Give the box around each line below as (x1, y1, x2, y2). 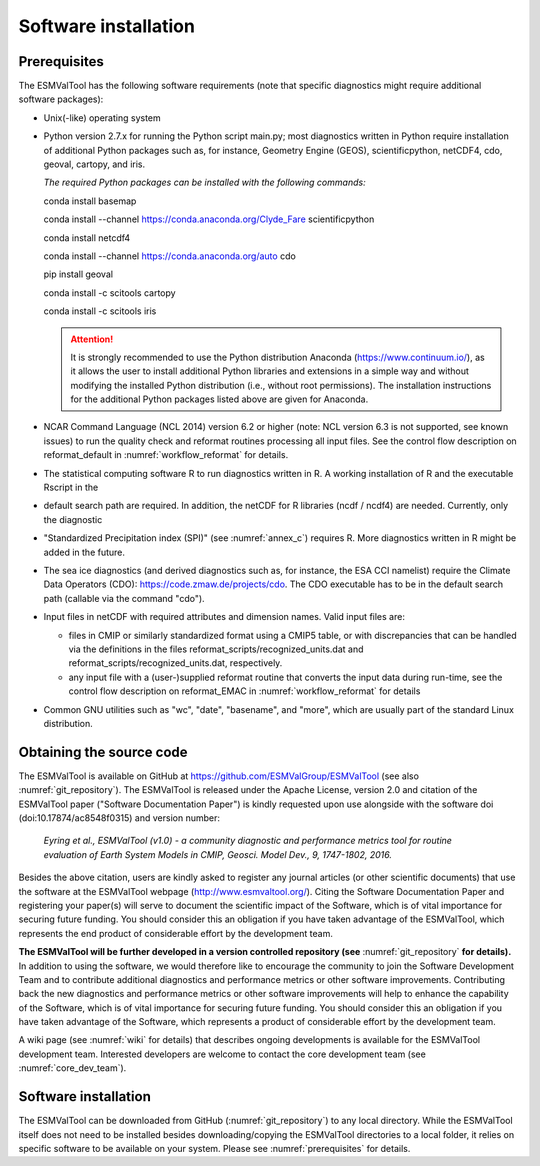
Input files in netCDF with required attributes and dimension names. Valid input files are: (43, 611, 405, 623)
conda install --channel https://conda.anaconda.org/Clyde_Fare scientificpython (43, 213, 375, 225)
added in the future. (43, 546, 125, 558)
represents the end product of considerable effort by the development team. (18, 927, 334, 939)
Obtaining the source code (18, 743, 189, 760)
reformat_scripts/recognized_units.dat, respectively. (68, 657, 283, 669)
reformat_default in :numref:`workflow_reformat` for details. (43, 449, 289, 461)
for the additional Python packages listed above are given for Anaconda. (70, 393, 369, 405)
